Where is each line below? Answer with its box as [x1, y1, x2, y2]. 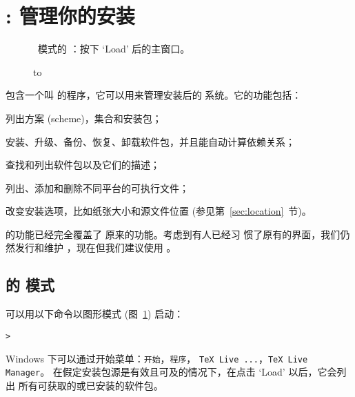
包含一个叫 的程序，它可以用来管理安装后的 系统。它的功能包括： [6, 88, 302, 102]
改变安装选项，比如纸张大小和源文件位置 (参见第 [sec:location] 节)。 [6, 204, 312, 218]
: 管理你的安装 [6, 1, 135, 30]
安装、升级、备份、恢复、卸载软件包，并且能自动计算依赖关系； [6, 134, 295, 148]
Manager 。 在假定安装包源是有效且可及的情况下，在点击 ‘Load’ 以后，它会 [6, 365, 337, 379]
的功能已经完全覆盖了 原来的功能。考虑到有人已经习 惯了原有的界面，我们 [6, 226, 341, 241]
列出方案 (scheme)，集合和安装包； [6, 110, 162, 125]
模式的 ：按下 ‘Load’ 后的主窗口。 [37, 41, 190, 56]
